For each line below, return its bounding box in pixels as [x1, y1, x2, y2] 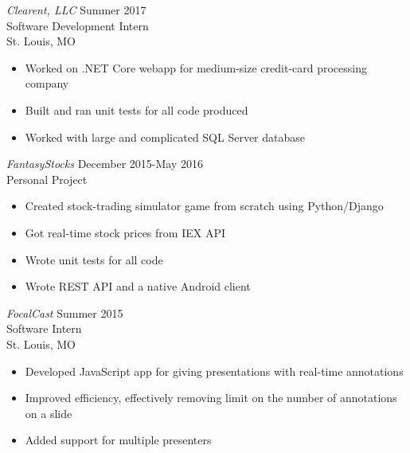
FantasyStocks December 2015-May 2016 [6, 155, 203, 172]
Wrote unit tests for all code [25, 251, 163, 268]
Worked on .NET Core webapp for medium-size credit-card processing [25, 59, 367, 76]
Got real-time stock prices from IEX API [25, 224, 225, 240]
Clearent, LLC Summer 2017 [6, 2, 146, 18]
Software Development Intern [6, 17, 149, 33]
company [25, 75, 69, 92]
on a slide [25, 404, 72, 421]
